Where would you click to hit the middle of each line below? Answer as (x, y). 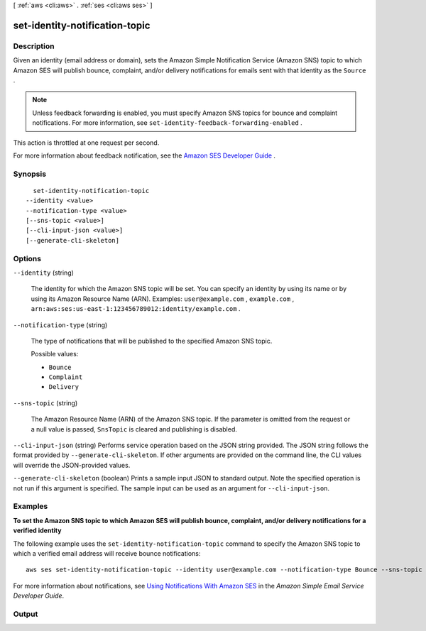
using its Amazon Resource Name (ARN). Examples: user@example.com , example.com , (163, 299)
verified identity (37, 531)
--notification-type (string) (60, 325)
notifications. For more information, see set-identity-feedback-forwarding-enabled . (168, 123)
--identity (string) (44, 273)
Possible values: (55, 354)
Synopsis (29, 174)
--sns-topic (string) (45, 403)
